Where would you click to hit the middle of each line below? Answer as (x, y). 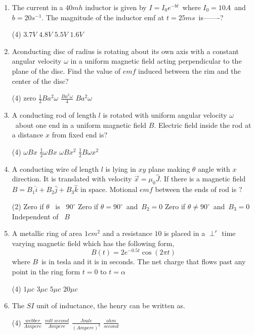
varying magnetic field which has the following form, (93, 243)
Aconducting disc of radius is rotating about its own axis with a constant (125, 51)
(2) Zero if (28, 206)
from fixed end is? (80, 135)
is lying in (121, 169)
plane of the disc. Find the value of (66, 70)
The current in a (37, 7)
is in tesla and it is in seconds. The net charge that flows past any (143, 261)
